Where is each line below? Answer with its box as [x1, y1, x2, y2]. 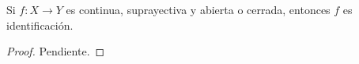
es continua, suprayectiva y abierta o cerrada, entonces [66, 2, 331, 17]
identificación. [6, 16, 74, 33]
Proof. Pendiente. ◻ [6, 43, 105, 59]
